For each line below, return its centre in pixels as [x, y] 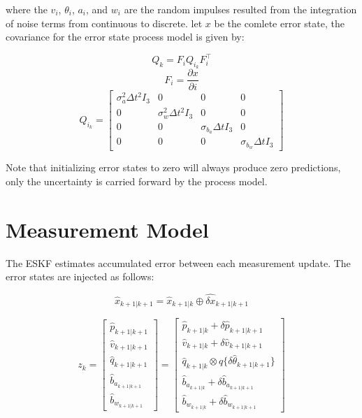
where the [27, 9]
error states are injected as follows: [80, 276]
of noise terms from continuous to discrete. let [104, 23]
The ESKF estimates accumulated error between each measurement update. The [178, 262]
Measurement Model [107, 229]
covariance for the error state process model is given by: [125, 37]
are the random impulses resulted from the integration [240, 9]
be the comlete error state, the [279, 23]
